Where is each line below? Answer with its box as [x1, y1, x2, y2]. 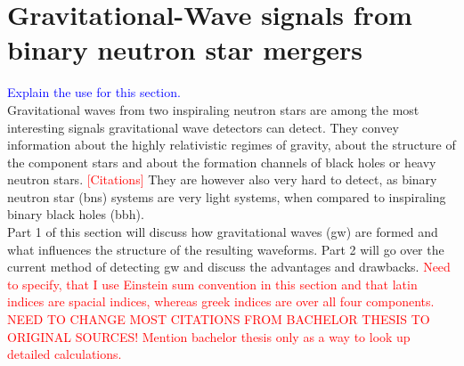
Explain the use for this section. [7, 83, 181, 102]
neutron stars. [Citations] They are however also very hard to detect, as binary [7, 170, 437, 189]
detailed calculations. [7, 345, 122, 363]
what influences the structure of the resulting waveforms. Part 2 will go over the [7, 240, 444, 258]
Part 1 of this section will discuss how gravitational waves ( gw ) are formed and [7, 223, 438, 241]
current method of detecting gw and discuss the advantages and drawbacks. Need [7, 257, 451, 276]
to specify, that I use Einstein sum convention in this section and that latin [7, 274, 418, 293]
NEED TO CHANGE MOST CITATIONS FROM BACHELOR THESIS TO [7, 310, 430, 329]
